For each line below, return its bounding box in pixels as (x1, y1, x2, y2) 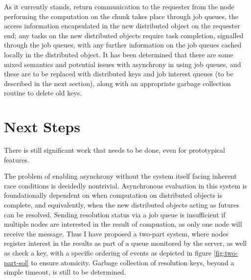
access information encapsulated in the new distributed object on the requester (4, 21, 240, 31)
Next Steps (4, 117, 80, 137)
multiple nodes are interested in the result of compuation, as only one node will (4, 219, 242, 229)
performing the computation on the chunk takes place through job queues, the (4, 11, 239, 21)
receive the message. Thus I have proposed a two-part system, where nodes (4, 228, 228, 238)
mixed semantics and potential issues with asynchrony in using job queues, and (4, 59, 241, 69)
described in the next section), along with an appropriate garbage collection (4, 78, 231, 88)
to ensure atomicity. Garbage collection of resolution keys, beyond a (31, 257, 234, 267)
